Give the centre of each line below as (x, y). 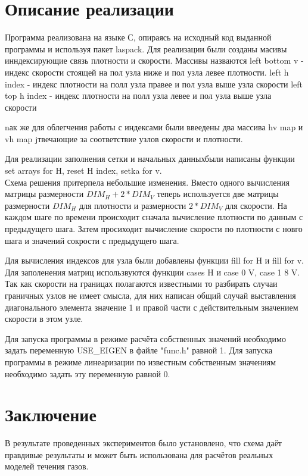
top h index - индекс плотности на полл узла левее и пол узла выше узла (138, 95)
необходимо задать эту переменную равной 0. (88, 373)
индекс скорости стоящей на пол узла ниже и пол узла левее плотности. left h (147, 72)
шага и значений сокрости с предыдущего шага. (92, 240)
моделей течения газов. (47, 466)
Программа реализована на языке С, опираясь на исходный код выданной (138, 37)
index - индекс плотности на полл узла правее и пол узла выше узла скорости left (154, 84)
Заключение (51, 414)
